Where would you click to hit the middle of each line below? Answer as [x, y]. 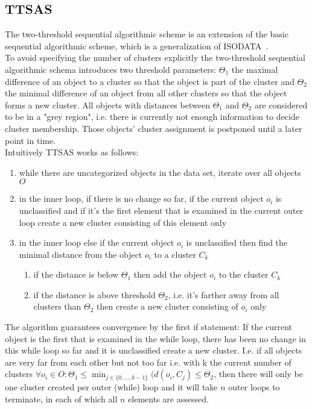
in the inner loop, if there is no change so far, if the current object [141, 198]
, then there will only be [258, 374]
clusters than [57, 306]
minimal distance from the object [81, 254]
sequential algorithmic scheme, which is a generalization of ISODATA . [137, 45]
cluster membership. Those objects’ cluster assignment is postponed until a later [154, 128]
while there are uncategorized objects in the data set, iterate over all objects [160, 172]
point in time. [30, 140]
